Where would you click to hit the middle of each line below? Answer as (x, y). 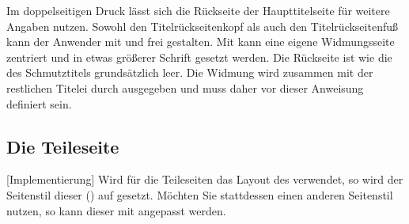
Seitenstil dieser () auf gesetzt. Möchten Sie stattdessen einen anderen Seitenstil (200, 194)
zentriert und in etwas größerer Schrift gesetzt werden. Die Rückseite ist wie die (199, 57)
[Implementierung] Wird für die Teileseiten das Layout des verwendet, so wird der (205, 179)
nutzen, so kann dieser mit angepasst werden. (116, 210)
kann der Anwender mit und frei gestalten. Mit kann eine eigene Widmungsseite (201, 42)
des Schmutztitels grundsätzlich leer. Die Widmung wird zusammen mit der (190, 72)
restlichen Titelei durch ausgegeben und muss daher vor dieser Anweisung (185, 87)
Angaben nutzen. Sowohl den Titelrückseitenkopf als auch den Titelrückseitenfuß (202, 26)
